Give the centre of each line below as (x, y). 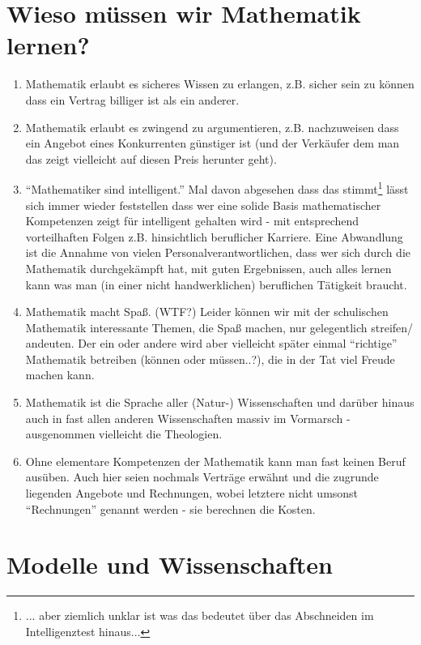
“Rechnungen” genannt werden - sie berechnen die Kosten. (170, 508)
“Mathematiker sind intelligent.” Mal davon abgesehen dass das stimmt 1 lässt (217, 188)
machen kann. (60, 375)
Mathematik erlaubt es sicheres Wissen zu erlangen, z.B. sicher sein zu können (220, 84)
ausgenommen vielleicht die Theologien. (124, 434)
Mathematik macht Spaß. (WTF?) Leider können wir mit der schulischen (207, 312)
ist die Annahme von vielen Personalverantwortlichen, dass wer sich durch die (218, 252)
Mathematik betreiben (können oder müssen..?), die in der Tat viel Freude (210, 359)
